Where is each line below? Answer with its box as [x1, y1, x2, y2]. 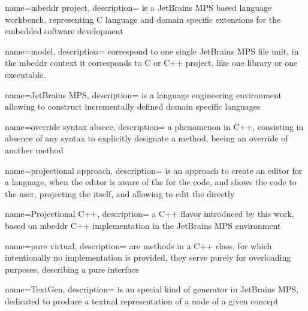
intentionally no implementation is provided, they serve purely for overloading [5, 251, 291, 264]
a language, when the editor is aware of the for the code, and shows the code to [5, 176, 297, 188]
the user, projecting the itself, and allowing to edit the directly [5, 187, 235, 200]
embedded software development [5, 25, 123, 37]
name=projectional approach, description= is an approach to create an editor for [5, 164, 303, 176]
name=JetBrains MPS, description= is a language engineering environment [5, 88, 282, 101]
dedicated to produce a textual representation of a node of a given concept [5, 294, 279, 307]
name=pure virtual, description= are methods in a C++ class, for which [5, 239, 272, 252]
